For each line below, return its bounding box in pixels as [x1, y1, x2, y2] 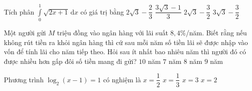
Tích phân [4, 6, 34, 16]
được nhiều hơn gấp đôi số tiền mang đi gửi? [4, 56, 137, 66]
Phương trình [4, 74, 44, 84]
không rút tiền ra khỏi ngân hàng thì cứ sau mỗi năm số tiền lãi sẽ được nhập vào [4, 37, 248, 47]
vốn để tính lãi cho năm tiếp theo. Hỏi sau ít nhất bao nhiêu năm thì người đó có [4, 46, 246, 57]
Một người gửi [4, 28, 46, 38]
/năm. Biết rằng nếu [186, 28, 247, 38]
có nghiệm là [103, 74, 141, 84]
